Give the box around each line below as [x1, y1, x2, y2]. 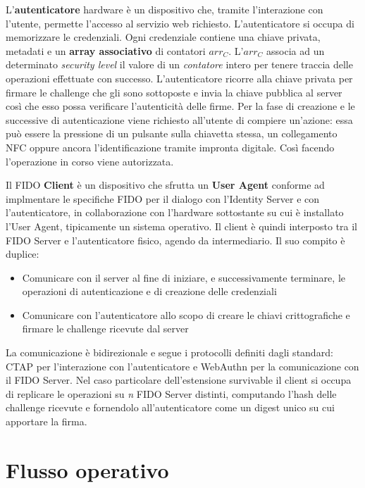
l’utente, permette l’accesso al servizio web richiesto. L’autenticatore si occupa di [6, 15, 354, 30]
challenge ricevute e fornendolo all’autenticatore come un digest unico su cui [6, 400, 335, 415]
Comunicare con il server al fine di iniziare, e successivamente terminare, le [22, 270, 345, 284]
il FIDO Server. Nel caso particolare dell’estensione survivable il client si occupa [6, 373, 352, 387]
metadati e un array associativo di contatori [6, 43, 206, 58]
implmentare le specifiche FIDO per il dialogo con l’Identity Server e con [6, 191, 320, 206]
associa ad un [266, 43, 325, 58]
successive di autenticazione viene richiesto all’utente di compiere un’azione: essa [6, 112, 353, 127]
